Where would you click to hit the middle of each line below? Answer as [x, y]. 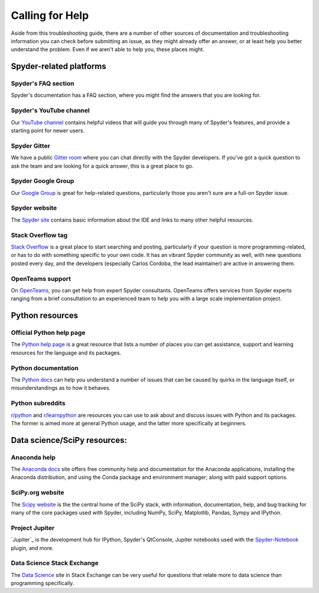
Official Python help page [48, 333]
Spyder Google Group [43, 181]
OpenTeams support [41, 279]
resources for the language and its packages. [66, 353]
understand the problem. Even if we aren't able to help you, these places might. [108, 50]
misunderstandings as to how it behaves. [61, 388]
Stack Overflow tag [39, 235]
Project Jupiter [33, 527]
